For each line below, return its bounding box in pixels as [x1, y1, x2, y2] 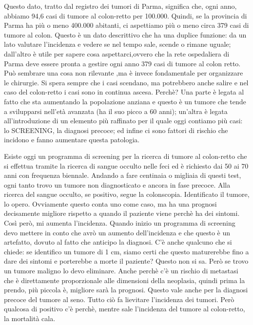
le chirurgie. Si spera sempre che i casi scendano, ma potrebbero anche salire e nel [4, 77, 249, 87]
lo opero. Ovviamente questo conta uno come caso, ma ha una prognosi [4, 198, 217, 209]
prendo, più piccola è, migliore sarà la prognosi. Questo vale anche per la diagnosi [4, 285, 248, 295]
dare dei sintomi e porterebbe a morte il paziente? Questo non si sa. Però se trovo [4, 256, 249, 266]
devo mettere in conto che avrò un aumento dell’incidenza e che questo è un [4, 227, 231, 237]
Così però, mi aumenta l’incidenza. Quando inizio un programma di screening [4, 218, 235, 228]
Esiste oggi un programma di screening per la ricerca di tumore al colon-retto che [4, 151, 247, 161]
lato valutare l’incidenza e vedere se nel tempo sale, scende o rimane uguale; [4, 39, 231, 49]
